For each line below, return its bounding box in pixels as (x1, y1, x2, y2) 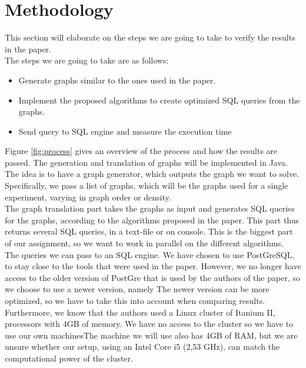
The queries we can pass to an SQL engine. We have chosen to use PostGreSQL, (5, 248, 295, 260)
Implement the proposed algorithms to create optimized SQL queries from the (18, 93, 300, 106)
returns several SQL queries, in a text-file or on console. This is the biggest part (5, 225, 293, 237)
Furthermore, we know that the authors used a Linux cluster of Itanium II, (5, 306, 275, 318)
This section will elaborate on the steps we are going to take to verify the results (5, 31, 295, 44)
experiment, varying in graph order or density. (5, 190, 171, 203)
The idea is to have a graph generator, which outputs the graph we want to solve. (5, 168, 300, 180)
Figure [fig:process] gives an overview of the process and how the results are (5, 145, 278, 157)
